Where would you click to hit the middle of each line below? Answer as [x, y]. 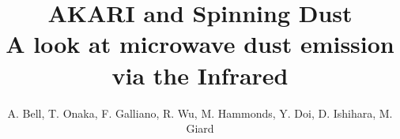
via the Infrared [200, 75]
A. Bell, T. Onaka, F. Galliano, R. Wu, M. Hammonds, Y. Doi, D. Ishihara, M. [200, 113]
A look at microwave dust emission [200, 44]
